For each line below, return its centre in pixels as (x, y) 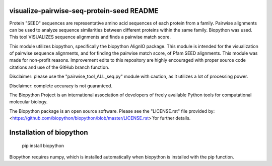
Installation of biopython (49, 133)
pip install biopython (43, 145)
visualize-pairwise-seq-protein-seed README (84, 11)
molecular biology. (28, 102)
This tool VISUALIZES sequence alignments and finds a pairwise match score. (90, 37)
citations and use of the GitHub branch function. (59, 67)
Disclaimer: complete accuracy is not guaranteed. (61, 86)
